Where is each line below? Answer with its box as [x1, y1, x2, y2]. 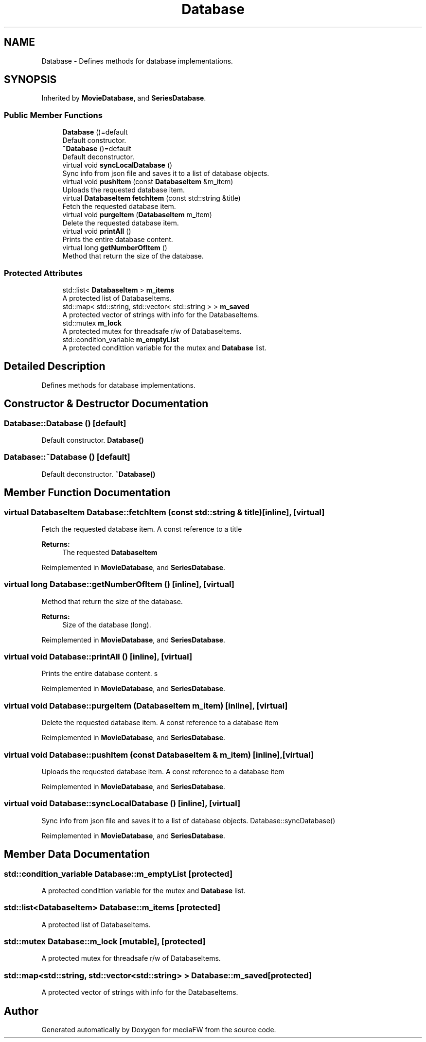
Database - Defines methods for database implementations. [41, 56, 233, 65]
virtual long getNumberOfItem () [62, 243, 167, 252]
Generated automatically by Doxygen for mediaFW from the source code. [41, 1025, 276, 1034]
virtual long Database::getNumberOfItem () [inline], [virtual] [4, 579, 235, 590]
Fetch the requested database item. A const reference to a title [41, 524, 242, 533]
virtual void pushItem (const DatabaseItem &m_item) [62, 177, 233, 186]
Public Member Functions [4, 110, 103, 120]
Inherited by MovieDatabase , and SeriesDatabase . [41, 94, 206, 103]
